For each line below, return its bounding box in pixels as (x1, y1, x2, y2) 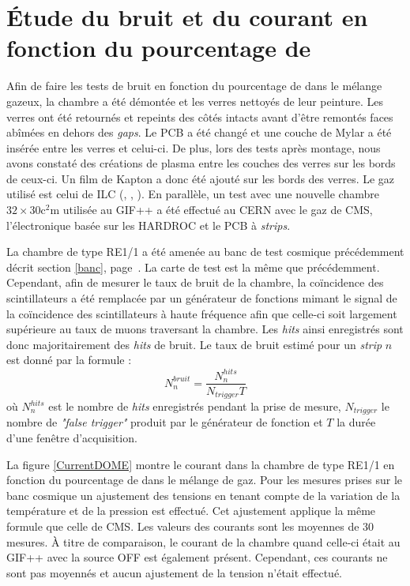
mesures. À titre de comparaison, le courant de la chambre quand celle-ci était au (6, 533, 401, 550)
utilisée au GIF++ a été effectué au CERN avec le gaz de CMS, (62, 201, 373, 218)
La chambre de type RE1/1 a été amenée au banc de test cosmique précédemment (6, 243, 404, 260)
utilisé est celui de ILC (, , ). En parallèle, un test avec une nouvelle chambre (6, 186, 379, 202)
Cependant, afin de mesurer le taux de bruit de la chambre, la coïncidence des (6, 274, 384, 291)
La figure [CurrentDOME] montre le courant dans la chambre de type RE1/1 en (6, 456, 395, 472)
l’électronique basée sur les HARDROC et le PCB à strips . (6, 216, 291, 233)
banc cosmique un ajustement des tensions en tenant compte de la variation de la (6, 486, 401, 503)
